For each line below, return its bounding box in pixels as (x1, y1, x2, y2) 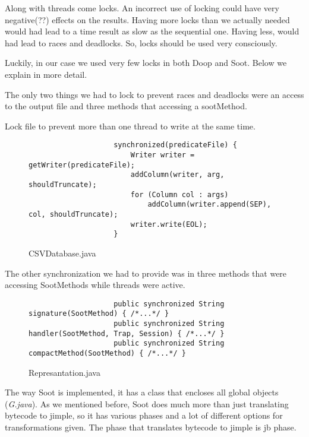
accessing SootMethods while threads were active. (5, 278, 185, 291)
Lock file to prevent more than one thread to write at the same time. (5, 119, 256, 132)
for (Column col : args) (130, 190, 229, 199)
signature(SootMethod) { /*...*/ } (29, 309, 169, 318)
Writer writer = (130, 151, 195, 159)
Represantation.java (29, 366, 100, 378)
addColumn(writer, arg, (130, 170, 225, 179)
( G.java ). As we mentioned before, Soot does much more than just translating (5, 397, 289, 410)
